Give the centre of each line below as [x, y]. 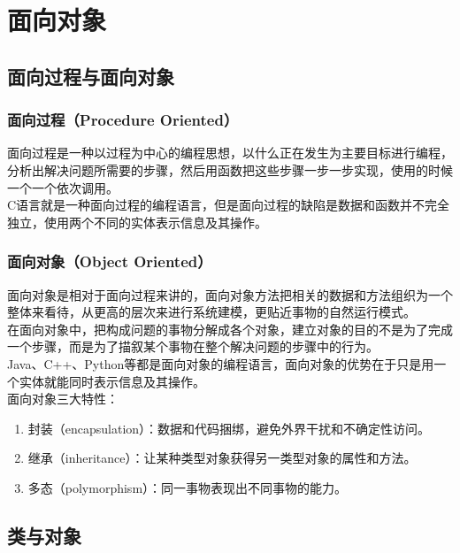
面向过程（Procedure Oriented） [123, 120]
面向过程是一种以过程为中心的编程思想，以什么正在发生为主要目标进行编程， [230, 153]
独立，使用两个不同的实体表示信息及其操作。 [137, 222]
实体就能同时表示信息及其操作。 [112, 381]
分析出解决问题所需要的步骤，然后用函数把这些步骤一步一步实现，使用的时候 [230, 169]
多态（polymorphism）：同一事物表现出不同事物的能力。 [188, 487]
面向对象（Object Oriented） [110, 261]
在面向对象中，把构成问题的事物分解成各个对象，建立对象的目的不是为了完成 [230, 329]
